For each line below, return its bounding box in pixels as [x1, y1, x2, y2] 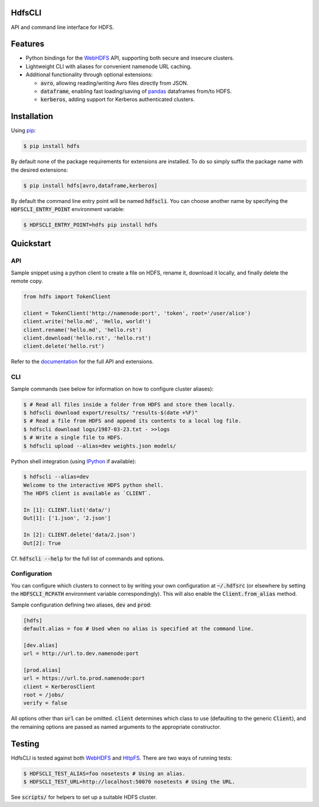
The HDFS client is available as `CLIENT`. [23, 490, 152, 497]
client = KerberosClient [23, 683, 96, 690]
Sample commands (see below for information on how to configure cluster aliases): [11, 385, 214, 392]
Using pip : [11, 127, 36, 134]
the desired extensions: [11, 166, 68, 173]
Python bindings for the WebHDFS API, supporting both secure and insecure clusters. [25, 54, 235, 62]
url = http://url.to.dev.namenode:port [23, 650, 139, 657]
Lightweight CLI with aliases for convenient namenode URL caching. [25, 63, 192, 70]
